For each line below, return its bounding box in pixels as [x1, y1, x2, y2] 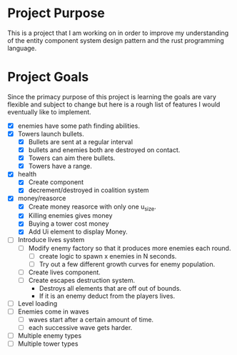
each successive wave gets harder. [28, 324, 133, 332]
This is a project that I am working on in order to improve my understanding [7, 29, 229, 37]
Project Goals [7, 69, 89, 85]
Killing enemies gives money [28, 211, 113, 220]
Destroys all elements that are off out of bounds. [39, 284, 182, 292]
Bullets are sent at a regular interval [28, 138, 133, 146]
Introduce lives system [17, 236, 85, 244]
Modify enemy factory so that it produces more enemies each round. [28, 244, 231, 252]
